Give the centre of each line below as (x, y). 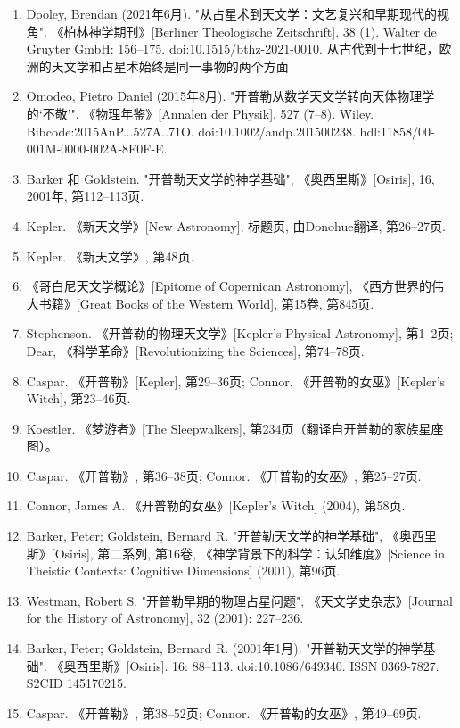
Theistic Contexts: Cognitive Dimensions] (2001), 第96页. (183, 571)
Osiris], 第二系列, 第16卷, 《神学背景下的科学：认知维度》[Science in (250, 553)
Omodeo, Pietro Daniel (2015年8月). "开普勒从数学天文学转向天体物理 (224, 96)
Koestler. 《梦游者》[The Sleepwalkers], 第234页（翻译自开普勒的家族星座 (235, 428)
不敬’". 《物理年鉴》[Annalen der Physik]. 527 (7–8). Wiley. (208, 113)
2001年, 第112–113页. (85, 196)
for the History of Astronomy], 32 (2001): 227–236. (165, 618)
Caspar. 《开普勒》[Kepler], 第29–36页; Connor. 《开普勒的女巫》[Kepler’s (236, 381)
